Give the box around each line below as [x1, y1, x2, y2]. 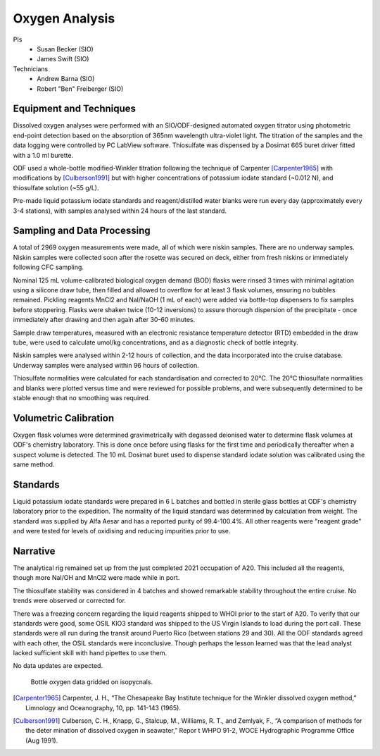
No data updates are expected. [13, 662, 103, 670]
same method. [13, 460, 55, 469]
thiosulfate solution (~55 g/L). [13, 183, 99, 192]
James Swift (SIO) [37, 55, 89, 63]
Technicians [13, 64, 49, 73]
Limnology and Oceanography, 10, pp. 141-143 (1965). [25, 703, 181, 712]
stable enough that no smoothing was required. [13, 393, 151, 402]
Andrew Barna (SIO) [37, 75, 95, 83]
